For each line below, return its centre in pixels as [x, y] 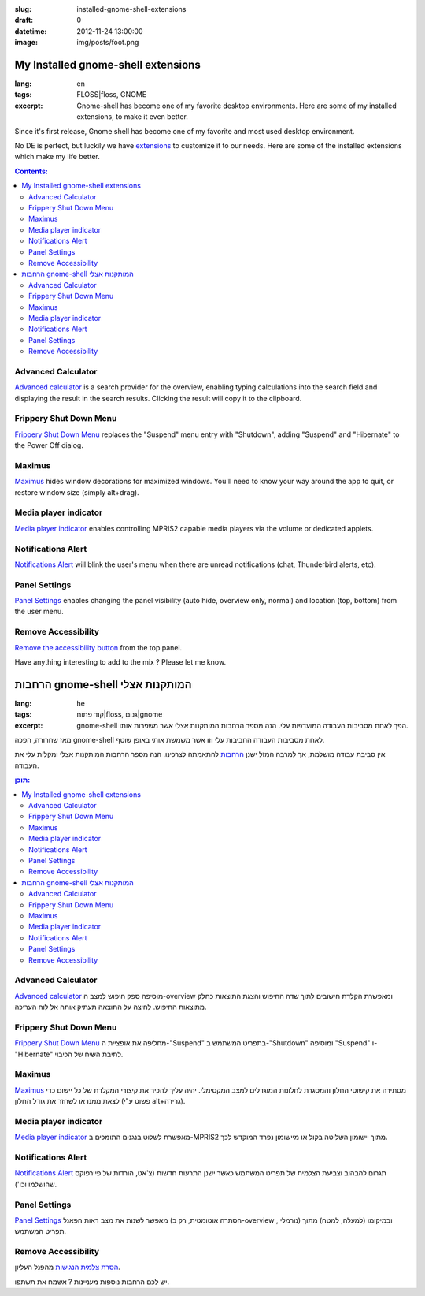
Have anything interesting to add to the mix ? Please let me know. [120, 662]
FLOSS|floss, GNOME [112, 95]
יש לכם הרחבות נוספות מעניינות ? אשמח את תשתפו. [92, 1282]
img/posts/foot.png [108, 43]
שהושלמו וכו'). [36, 1184]
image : [26, 43]
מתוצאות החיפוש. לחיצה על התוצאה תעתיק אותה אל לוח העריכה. [111, 1007]
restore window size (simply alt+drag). [77, 492]
